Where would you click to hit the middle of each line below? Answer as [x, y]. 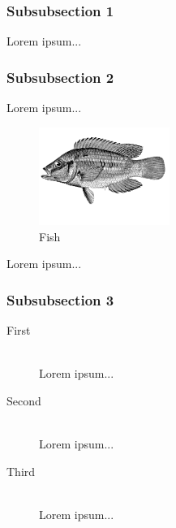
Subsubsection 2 [60, 77]
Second [24, 401]
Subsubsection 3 [60, 299]
